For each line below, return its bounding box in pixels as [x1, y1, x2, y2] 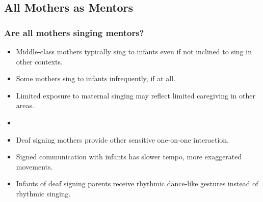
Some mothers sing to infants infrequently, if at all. [16, 73, 176, 84]
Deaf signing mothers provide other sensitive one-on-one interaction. [16, 134, 229, 145]
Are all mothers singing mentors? [4, 26, 144, 39]
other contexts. [16, 56, 63, 66]
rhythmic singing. [16, 188, 71, 198]
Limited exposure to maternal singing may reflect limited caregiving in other [16, 90, 255, 100]
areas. [16, 100, 34, 111]
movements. [16, 161, 53, 172]
